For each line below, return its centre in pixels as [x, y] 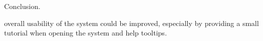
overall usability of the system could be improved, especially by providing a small [131, 23]
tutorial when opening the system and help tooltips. [86, 33]
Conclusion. [22, 6]
